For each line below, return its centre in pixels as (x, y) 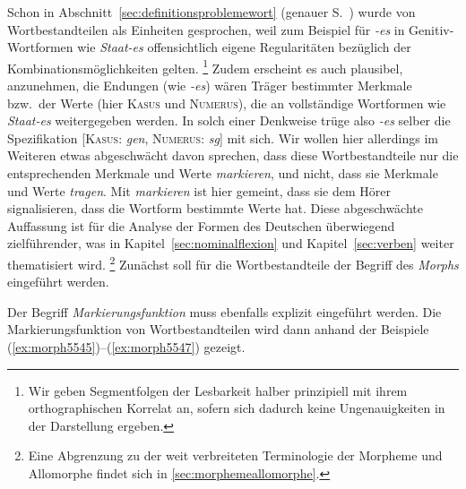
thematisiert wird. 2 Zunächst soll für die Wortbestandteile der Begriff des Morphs (233, 262)
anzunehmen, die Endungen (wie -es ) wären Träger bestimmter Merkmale (210, 86)
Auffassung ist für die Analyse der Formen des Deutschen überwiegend (201, 225)
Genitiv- (431, 29)
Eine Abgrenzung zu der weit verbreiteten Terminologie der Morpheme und (235, 455)
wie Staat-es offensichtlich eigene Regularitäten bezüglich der (244, 47)
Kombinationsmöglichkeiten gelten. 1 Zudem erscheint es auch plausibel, (205, 66)
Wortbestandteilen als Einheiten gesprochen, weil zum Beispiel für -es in (206, 29)
